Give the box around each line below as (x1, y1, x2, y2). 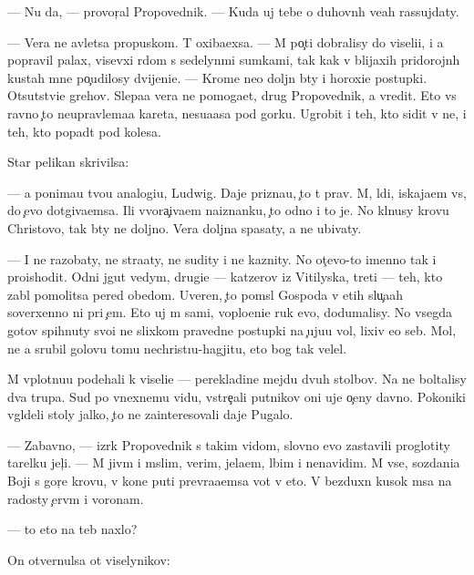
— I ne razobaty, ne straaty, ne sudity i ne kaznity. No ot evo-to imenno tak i (7, 249, 437, 268)
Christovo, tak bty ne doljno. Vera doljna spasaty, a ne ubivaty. (7, 218, 362, 237)
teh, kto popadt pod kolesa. (7, 121, 161, 140)
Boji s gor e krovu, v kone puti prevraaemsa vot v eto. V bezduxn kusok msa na (7, 471, 452, 490)
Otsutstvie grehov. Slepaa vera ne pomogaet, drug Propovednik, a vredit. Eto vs (7, 86, 457, 105)
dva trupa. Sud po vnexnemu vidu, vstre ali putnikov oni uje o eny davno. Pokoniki (7, 386, 466, 406)
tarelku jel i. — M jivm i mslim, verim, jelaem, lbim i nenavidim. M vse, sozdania (7, 453, 460, 472)
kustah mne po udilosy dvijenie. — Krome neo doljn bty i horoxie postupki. (7, 67, 428, 87)
